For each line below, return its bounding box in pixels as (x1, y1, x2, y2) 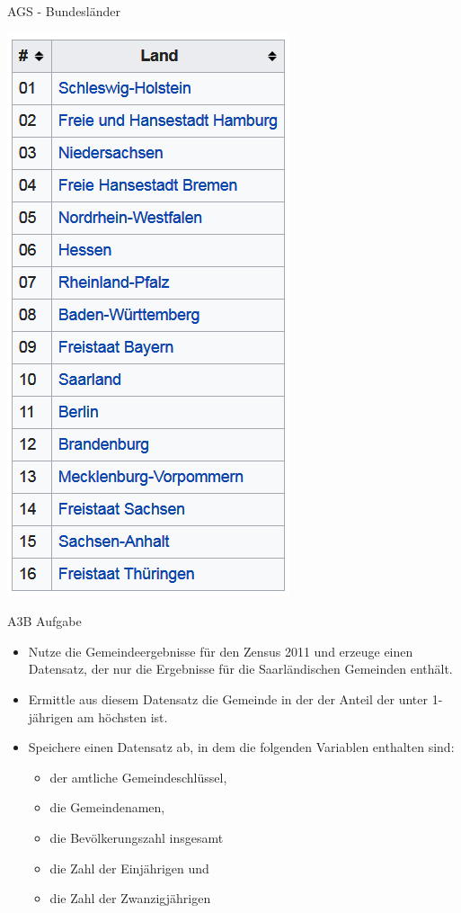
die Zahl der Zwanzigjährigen (49, 889, 211, 908)
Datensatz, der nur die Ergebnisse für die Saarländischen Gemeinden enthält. (28, 659, 453, 678)
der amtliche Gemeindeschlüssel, (49, 767, 227, 786)
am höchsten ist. (76, 707, 168, 726)
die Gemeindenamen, (49, 798, 165, 817)
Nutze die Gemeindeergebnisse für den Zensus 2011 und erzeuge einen (28, 641, 413, 660)
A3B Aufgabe (7, 612, 82, 631)
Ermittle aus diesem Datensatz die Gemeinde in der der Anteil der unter (28, 689, 429, 708)
